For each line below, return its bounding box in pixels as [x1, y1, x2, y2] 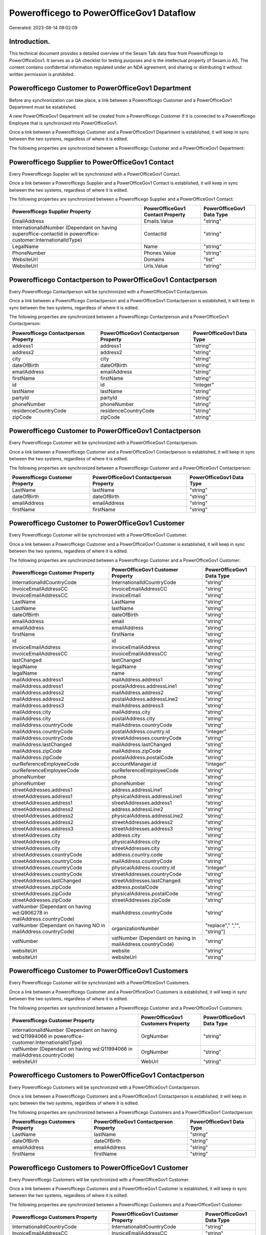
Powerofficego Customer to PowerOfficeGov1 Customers [9, 967, 188, 975]
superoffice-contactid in [12, 230, 68, 237]
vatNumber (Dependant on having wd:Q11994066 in [12, 1045, 133, 1052]
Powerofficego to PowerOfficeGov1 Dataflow [9, 7, 196, 18]
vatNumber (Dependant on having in [111, 934, 196, 941]
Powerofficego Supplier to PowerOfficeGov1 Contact [9, 158, 174, 166]
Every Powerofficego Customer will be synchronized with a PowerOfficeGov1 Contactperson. [9, 440, 198, 446]
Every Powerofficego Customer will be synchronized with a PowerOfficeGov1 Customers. [9, 980, 190, 986]
